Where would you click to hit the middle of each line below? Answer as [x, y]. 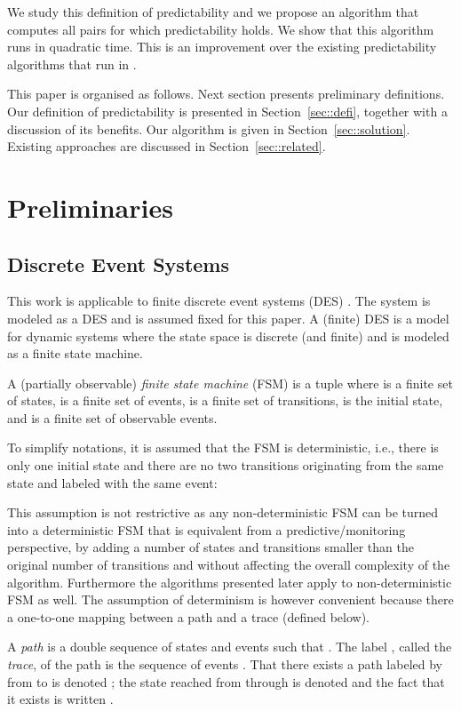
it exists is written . [60, 699]
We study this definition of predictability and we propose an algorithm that [213, 12]
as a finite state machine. [75, 353]
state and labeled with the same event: [112, 482]
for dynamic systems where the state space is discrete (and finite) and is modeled [228, 336]
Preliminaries [90, 207]
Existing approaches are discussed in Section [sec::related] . [167, 146]
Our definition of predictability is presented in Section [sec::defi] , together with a [227, 111]
